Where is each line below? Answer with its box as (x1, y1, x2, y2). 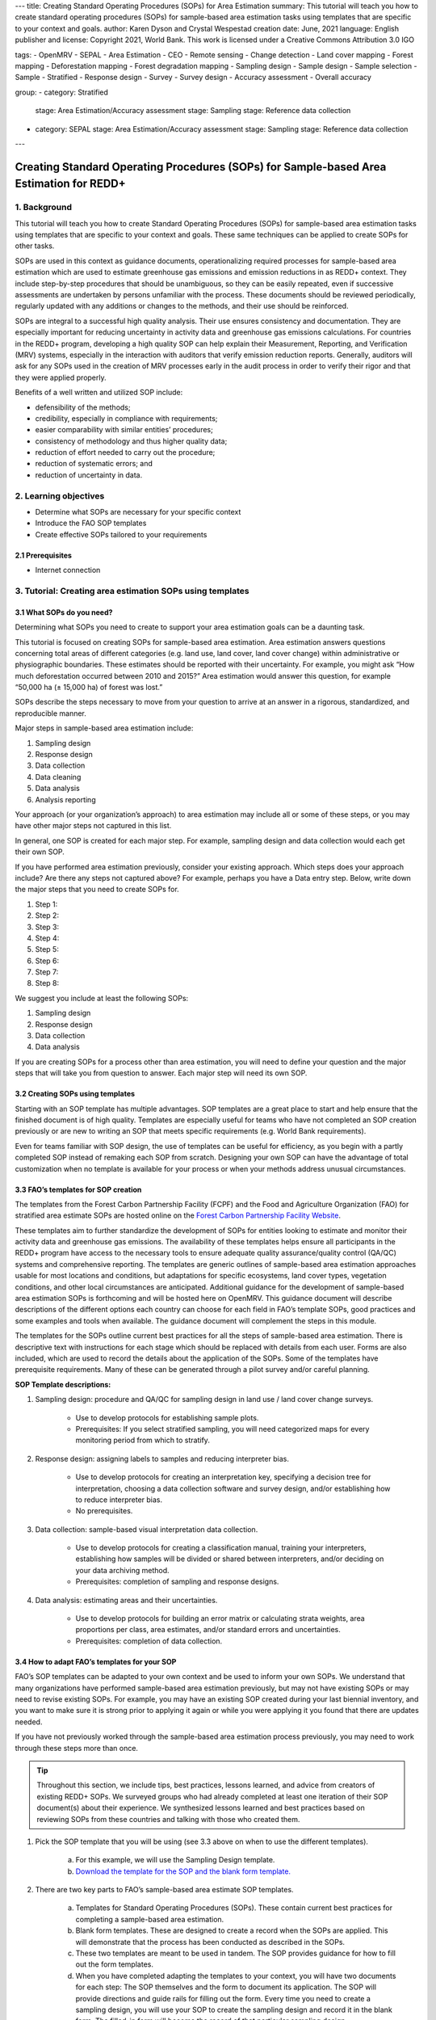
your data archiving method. (75, 1565, 170, 1575)
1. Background (15, 202, 73, 213)
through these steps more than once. (15, 1743, 139, 1753)
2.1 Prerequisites (15, 550, 73, 560)
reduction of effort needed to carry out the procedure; (35, 448, 216, 457)
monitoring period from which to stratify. (75, 1435, 210, 1446)
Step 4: (35, 933, 60, 943)
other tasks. (15, 241, 55, 250)
